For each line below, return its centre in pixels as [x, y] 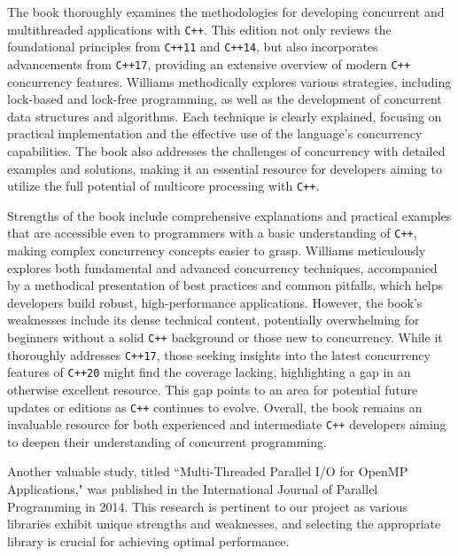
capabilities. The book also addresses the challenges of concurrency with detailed [226, 150]
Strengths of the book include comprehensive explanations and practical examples [229, 215]
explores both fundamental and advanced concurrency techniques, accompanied [222, 267]
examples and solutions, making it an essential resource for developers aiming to [225, 168]
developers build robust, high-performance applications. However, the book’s [215, 302]
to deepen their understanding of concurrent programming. [167, 441]
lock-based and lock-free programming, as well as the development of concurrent [225, 99]
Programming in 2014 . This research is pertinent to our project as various [208, 506]
